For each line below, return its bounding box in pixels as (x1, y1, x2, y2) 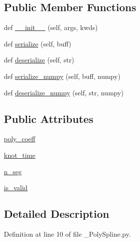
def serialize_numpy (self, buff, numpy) (4, 71, 121, 81)
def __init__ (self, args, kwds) (4, 22, 98, 32)
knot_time (4, 150, 36, 160)
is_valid (4, 182, 28, 193)
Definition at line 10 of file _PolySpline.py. (4, 228, 131, 239)
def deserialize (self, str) (4, 55, 74, 65)
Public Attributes (4, 111, 94, 126)
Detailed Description (4, 206, 110, 221)
